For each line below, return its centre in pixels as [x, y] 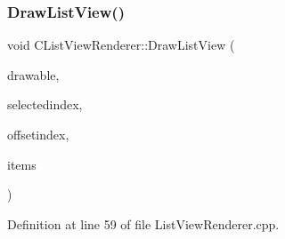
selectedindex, [45, 104]
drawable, [33, 74]
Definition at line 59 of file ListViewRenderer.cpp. [143, 223]
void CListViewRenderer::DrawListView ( [121, 45]
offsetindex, [38, 134]
